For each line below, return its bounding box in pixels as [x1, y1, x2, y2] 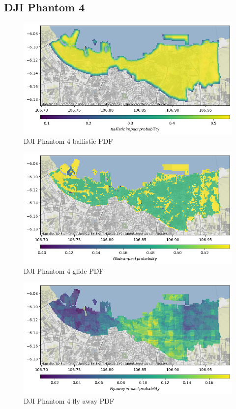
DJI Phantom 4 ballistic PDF [24, 136, 113, 146]
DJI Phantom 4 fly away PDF [24, 395, 114, 406]
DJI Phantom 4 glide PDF [24, 265, 104, 276]
